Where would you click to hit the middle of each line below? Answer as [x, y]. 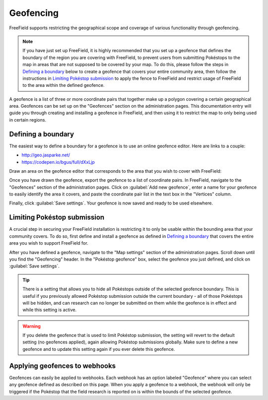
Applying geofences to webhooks [63, 366]
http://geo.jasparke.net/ [46, 155]
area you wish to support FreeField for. [49, 243]
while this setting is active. [50, 310]
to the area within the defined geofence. [64, 85]
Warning [32, 326]
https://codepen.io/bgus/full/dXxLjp [58, 162]
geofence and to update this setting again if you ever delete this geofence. [99, 349]
